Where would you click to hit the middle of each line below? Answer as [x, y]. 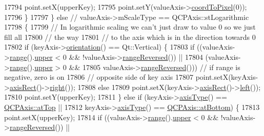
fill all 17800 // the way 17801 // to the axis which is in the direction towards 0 [130, 37]
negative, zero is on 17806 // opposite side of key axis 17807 [99, 77]
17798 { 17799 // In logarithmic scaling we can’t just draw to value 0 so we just [130, 27]
